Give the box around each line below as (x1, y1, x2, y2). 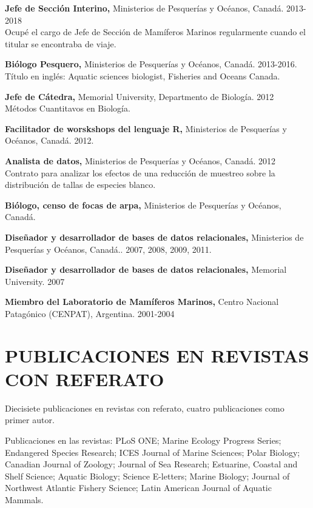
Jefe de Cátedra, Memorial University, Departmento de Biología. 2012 (5, 90, 274, 102)
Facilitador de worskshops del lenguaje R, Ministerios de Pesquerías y (5, 122, 287, 135)
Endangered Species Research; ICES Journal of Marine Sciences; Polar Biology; (5, 446, 300, 458)
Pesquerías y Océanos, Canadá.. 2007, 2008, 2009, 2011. (5, 242, 212, 255)
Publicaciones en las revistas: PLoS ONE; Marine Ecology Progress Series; (5, 433, 281, 446)
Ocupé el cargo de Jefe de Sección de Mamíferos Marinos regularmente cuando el (5, 25, 306, 38)
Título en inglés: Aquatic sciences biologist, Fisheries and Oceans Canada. (5, 69, 280, 82)
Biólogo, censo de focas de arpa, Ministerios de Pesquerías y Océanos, (5, 198, 281, 211)
